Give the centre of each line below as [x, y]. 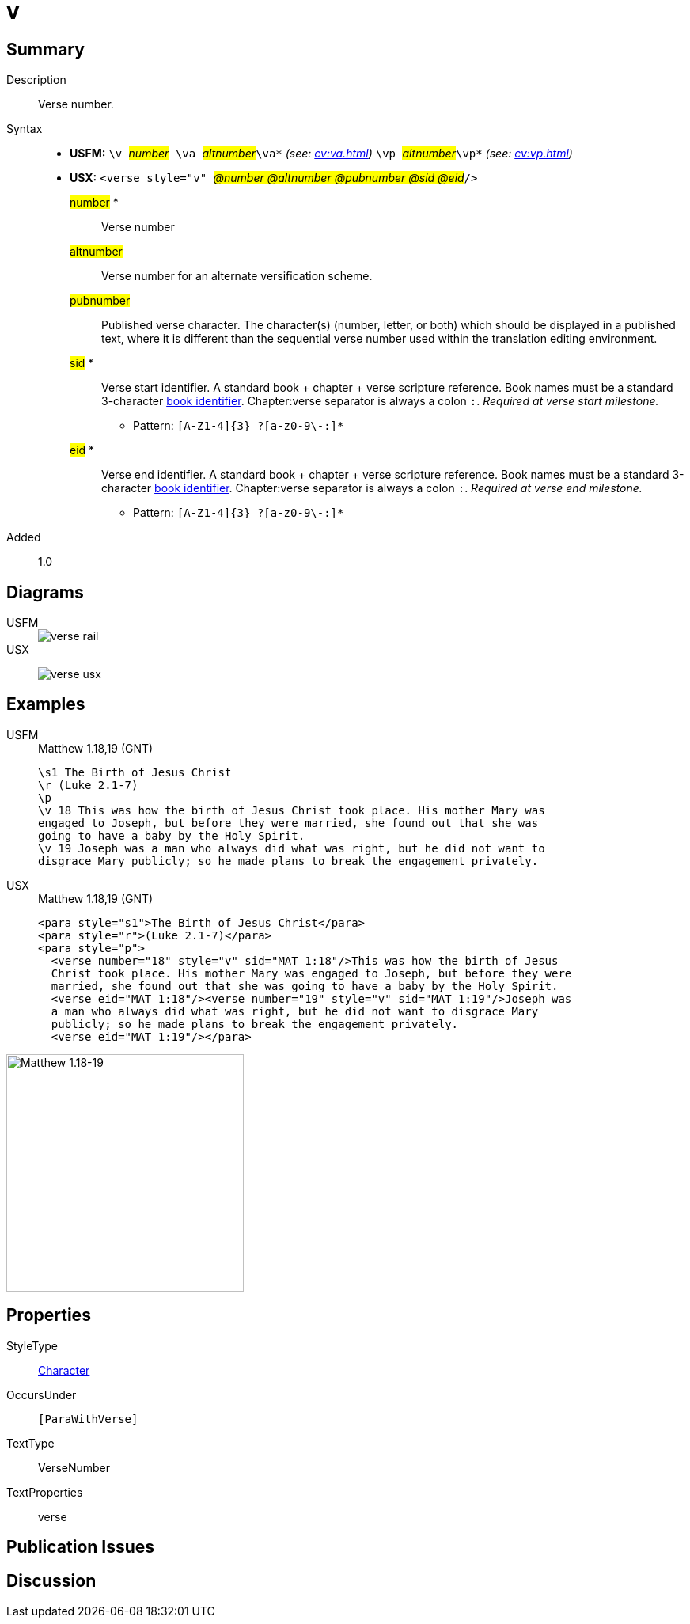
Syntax [25, 129]
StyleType [32, 1345]
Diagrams [45, 592]
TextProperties [45, 1492]
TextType [30, 1443]
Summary [45, 49]
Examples [46, 704]
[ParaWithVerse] [88, 1419]
